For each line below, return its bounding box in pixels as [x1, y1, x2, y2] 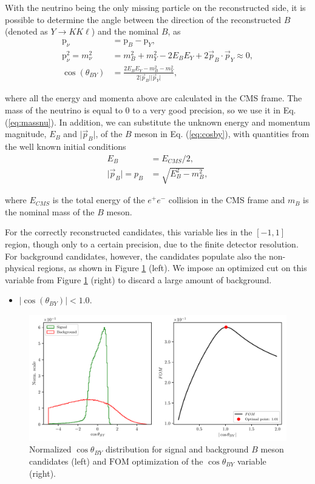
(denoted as [5, 25, 48, 38]
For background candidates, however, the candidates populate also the [5, 249, 266, 262]
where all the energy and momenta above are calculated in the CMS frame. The [5, 92, 302, 104]
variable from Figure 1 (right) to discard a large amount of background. [5, 273, 272, 286]
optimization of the [132, 454, 203, 467]
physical [5, 261, 35, 274]
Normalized [29, 443, 72, 455]
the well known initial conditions [5, 139, 126, 152]
